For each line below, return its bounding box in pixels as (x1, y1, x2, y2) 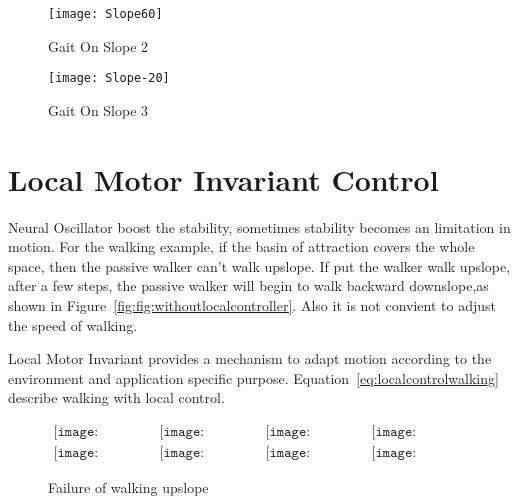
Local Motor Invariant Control (8, 158, 439, 199)
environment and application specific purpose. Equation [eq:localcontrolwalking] (8, 367, 499, 388)
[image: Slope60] (48, 7, 163, 21)
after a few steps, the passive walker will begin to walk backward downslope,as (8, 275, 489, 296)
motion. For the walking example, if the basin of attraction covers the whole (8, 236, 475, 257)
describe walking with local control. (8, 387, 225, 408)
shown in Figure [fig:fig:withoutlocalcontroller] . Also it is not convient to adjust (8, 295, 496, 315)
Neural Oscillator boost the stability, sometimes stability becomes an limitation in (8, 216, 511, 237)
